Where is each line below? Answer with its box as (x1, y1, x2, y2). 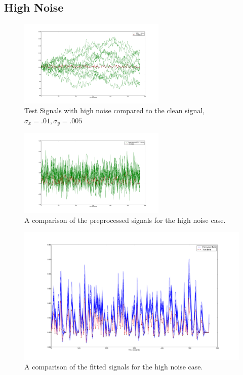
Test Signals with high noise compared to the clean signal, (24, 105, 205, 116)
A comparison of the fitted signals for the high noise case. (24, 361, 203, 372)
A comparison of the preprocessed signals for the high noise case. (24, 214, 226, 225)
